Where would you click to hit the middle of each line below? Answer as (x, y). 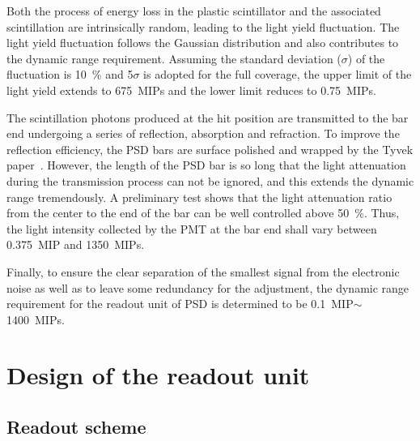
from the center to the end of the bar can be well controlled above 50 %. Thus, (203, 213)
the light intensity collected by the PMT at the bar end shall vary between (192, 228)
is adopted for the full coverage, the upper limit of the (278, 74)
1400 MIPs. (36, 319)
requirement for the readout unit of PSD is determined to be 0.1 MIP (180, 304)
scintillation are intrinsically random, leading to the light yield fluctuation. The (203, 26)
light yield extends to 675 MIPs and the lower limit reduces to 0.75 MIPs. (191, 90)
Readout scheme (76, 427)
